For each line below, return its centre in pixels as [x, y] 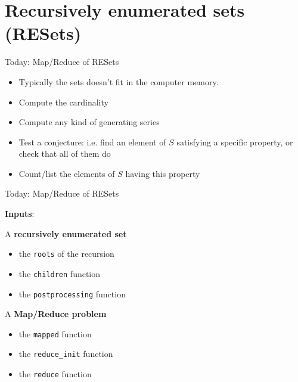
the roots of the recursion [66, 254]
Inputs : [20, 214]
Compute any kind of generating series [89, 122]
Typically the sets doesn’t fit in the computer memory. [119, 81]
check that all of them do [65, 153]
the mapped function [55, 333]
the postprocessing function [72, 294]
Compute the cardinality [63, 102]
